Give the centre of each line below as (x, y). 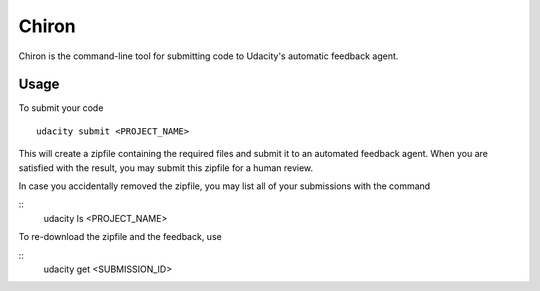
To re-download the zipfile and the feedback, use (120, 237)
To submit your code (61, 108)
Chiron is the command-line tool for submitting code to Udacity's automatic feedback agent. (208, 56)
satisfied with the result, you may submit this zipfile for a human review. (166, 167)
